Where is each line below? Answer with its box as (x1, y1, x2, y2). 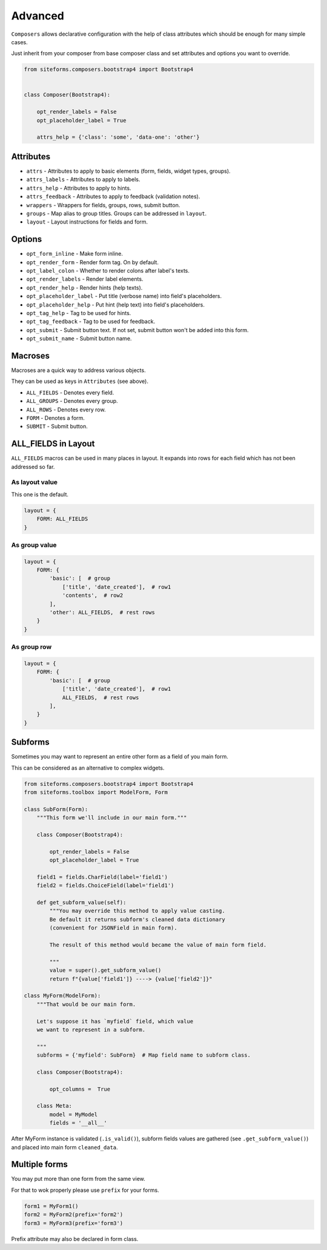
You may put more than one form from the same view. (11, 1175, 145, 1183)
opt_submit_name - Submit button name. (26, 335, 132, 342)
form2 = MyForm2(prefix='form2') (24, 1211, 124, 1218)
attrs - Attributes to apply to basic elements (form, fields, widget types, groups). (26, 167, 231, 175)
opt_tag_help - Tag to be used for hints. (26, 309, 131, 316)
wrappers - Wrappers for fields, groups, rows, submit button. (26, 201, 180, 208)
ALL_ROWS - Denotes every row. (26, 406, 106, 413)
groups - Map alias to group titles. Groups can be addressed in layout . (26, 210, 207, 217)
